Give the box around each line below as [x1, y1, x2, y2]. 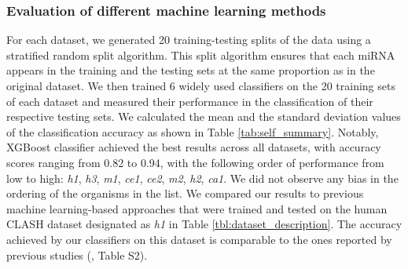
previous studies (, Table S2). [6, 246, 148, 263]
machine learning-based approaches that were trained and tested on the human [6, 200, 388, 216]
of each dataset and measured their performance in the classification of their [6, 93, 373, 109]
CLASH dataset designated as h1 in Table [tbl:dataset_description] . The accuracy [6, 216, 402, 232]
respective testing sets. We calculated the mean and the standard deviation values [6, 108, 401, 125]
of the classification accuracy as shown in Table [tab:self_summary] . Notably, [6, 123, 379, 140]
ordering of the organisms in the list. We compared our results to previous [6, 185, 364, 202]
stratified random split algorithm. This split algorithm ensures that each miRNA [6, 46, 395, 63]
